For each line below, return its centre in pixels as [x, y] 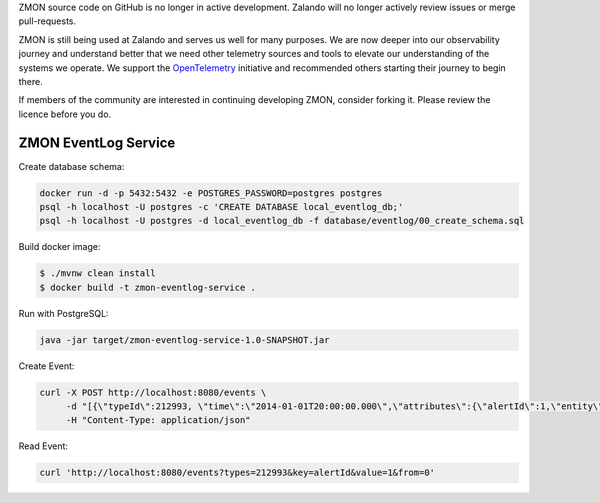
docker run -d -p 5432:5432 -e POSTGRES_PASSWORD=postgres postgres [211, 193]
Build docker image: [59, 247]
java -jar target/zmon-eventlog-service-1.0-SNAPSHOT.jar [184, 339]
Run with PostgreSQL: [63, 313]
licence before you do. [65, 114]
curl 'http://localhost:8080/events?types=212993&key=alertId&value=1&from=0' [237, 473]
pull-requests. [47, 21]
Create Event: [46, 366]
